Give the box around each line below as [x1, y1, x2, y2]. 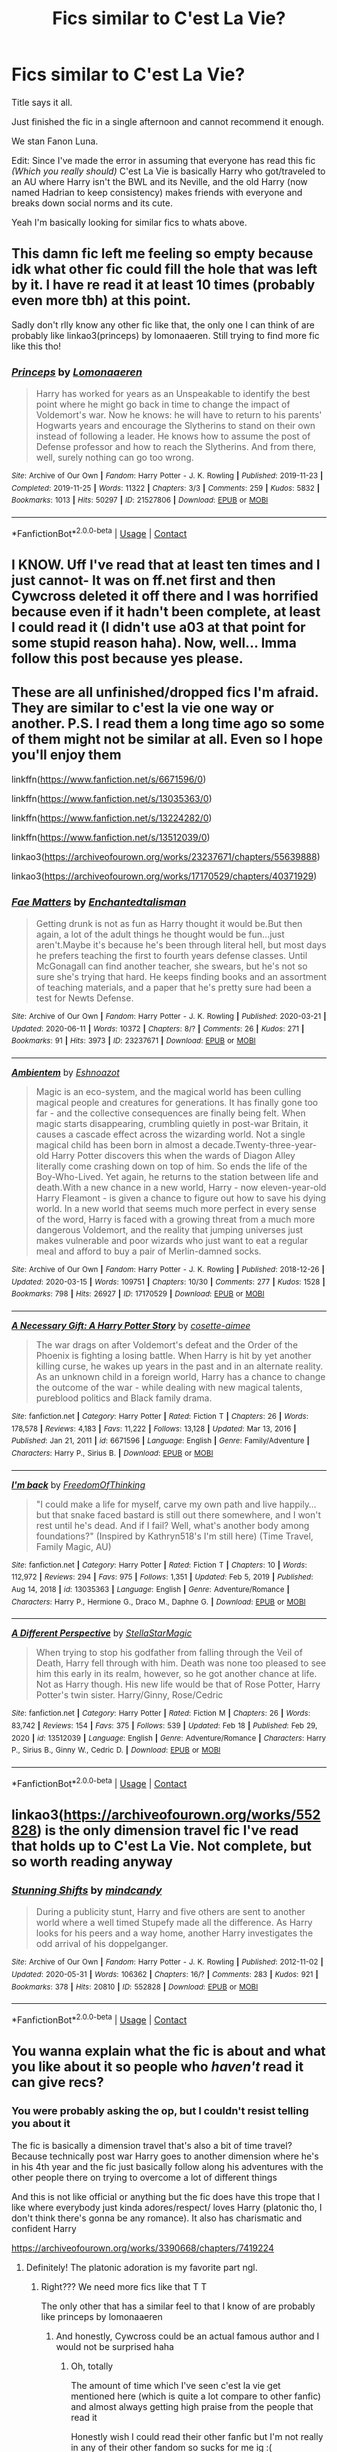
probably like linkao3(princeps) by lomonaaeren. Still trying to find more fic [11, 329, 320, 341]
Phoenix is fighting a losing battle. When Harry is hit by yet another [35, 1350, 312, 1362]
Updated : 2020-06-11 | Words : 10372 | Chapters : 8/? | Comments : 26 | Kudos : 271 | [11, 1023, 305, 1034]
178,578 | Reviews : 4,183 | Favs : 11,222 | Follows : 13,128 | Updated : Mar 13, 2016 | [11, 1423, 297, 1434]
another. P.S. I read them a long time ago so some [11, 715, 325, 732]
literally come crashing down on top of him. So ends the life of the [35, 1160, 308, 1172]
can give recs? [11, 2074, 104, 2091]
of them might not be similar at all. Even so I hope [11, 731, 324, 748]
